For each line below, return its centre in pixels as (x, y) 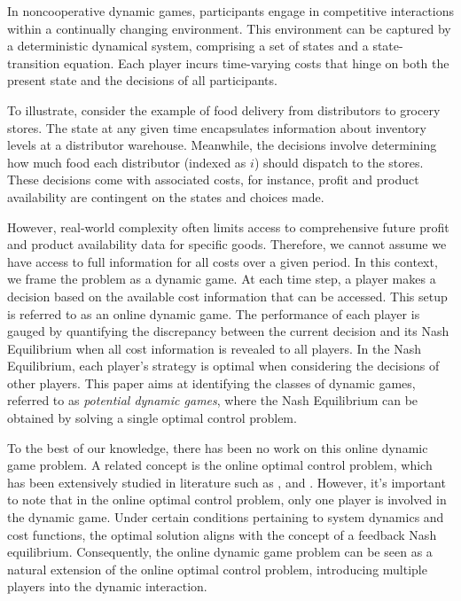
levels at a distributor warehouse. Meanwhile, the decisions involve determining (222, 145)
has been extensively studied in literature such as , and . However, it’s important (227, 482)
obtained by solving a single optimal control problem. (152, 418)
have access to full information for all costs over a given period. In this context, (223, 261)
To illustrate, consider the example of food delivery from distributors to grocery (224, 109)
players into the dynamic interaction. (107, 586)
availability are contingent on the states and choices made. (166, 196)
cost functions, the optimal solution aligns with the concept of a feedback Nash (222, 534)
